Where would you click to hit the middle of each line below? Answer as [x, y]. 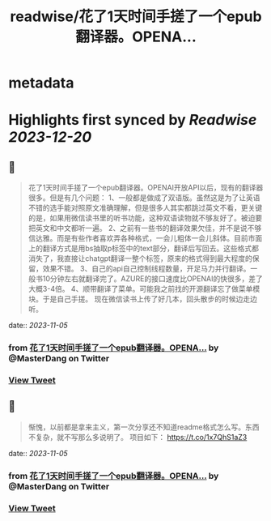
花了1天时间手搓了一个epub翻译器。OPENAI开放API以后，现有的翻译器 [146, 188]
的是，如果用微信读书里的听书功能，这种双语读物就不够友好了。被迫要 [145, 218]
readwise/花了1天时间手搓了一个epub [136, 17]
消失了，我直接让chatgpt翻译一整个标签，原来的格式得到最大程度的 [140, 258]
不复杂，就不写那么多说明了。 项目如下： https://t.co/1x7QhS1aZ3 [138, 437]
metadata [41, 83]
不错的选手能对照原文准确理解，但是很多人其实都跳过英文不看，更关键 [145, 208]
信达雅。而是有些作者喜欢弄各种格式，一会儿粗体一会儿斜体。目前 [138, 238]
